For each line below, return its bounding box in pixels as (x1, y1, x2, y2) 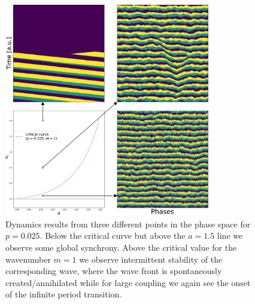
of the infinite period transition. (5, 288, 122, 300)
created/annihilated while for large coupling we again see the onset (5, 276, 251, 288)
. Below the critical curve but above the (40, 229, 186, 242)
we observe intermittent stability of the (79, 253, 223, 265)
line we (217, 229, 243, 242)
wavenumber (5, 253, 51, 265)
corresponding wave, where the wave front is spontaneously (5, 265, 222, 277)
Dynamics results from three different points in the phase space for (5, 217, 251, 230)
